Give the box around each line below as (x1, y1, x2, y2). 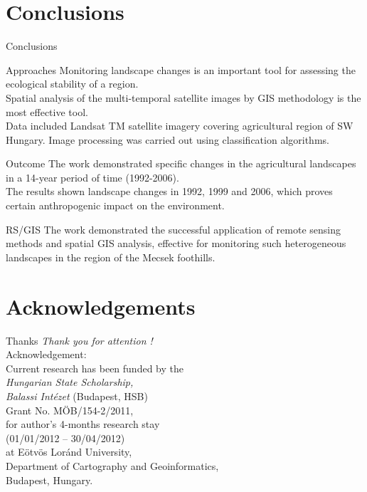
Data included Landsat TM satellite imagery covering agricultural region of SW (6, 118, 353, 133)
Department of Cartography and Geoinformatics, (6, 458, 219, 473)
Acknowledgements (6, 291, 196, 320)
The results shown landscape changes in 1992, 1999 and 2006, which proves (6, 184, 333, 199)
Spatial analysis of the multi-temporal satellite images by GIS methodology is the (6, 90, 361, 105)
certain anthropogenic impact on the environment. (6, 198, 225, 213)
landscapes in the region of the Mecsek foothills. (6, 249, 216, 264)
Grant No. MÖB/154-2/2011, (6, 402, 134, 417)
